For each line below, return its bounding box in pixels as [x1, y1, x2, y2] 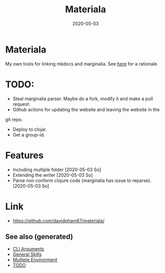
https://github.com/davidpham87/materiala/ [12, 217, 105, 223]
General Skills [12, 252, 42, 258]
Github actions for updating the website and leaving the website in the [12, 106, 160, 112]
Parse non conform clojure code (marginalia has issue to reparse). [12, 177, 152, 184]
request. [12, 101, 31, 107]
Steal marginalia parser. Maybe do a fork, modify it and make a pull [12, 96, 153, 102]
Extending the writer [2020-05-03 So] [12, 172, 93, 178]
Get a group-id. [12, 131, 45, 138]
